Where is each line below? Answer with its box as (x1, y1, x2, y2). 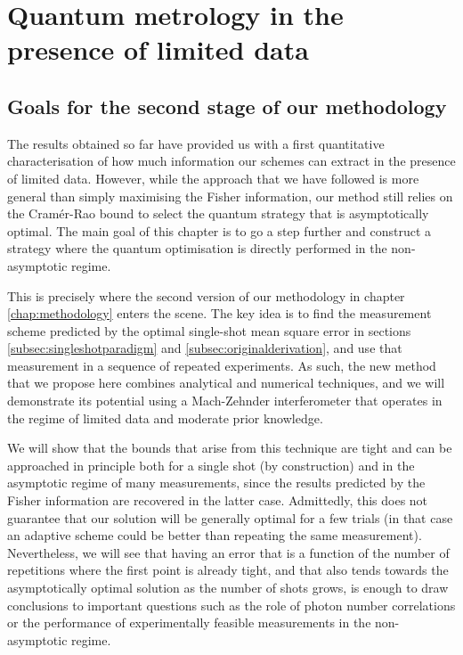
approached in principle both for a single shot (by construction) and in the (7, 455, 415, 474)
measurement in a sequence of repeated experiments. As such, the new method (7, 356, 436, 374)
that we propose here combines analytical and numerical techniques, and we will (7, 373, 445, 392)
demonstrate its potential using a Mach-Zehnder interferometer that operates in (7, 391, 443, 410)
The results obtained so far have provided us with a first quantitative (7, 134, 385, 152)
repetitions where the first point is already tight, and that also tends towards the (7, 561, 449, 579)
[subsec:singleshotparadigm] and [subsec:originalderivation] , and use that (7, 339, 402, 357)
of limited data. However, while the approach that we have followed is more (7, 168, 419, 187)
